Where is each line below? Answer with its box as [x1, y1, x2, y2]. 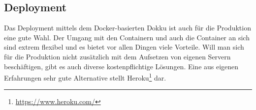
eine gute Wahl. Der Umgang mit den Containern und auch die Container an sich [4, 32, 250, 42]
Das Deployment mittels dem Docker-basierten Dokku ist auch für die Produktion [4, 23, 251, 33]
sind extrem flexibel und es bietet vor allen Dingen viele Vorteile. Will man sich [4, 42, 244, 52]
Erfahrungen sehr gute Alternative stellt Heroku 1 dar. [4, 71, 166, 82]
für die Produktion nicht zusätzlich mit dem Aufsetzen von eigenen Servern [4, 51, 231, 61]
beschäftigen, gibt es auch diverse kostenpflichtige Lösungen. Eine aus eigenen [4, 61, 239, 71]
